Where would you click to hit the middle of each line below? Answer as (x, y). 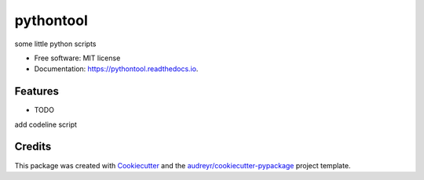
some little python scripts (56, 44)
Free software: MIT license (77, 58)
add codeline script (46, 124)
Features (37, 91)
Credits (33, 147)
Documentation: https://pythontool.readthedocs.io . (116, 69)
